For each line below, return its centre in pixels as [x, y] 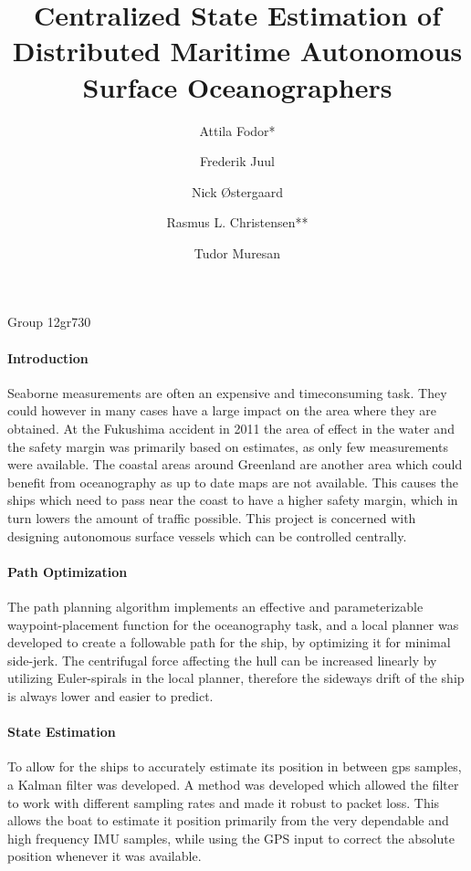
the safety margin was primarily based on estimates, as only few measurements [228, 446]
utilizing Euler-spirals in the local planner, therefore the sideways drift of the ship [236, 678]
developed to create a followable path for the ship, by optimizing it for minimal [229, 642]
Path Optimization [68, 571]
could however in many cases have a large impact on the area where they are [222, 410]
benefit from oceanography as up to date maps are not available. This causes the [233, 482]
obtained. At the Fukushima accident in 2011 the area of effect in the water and [231, 429]
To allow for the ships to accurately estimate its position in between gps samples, [235, 766]
